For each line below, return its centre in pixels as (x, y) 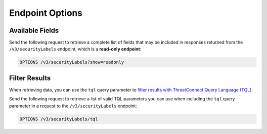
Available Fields (34, 30)
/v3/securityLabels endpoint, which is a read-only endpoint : (75, 49)
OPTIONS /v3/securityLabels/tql (59, 119)
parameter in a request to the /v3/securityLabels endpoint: (73, 106)
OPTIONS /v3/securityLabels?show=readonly (72, 62)
